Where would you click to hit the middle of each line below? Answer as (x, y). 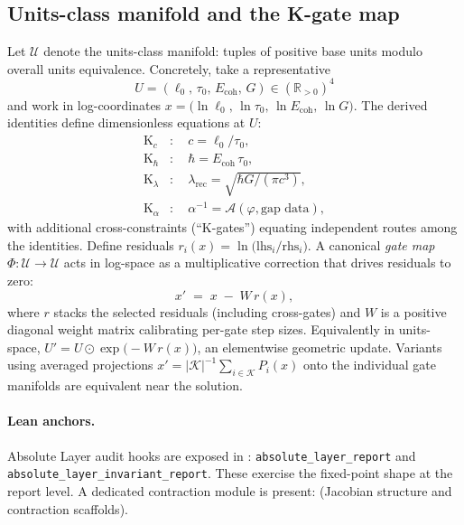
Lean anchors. (51, 421)
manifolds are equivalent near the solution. (125, 385)
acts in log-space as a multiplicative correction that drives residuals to (257, 262)
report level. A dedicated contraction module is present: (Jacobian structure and (230, 490)
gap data (285, 209)
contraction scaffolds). (68, 508)
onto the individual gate (370, 365)
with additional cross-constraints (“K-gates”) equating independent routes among (232, 227)
